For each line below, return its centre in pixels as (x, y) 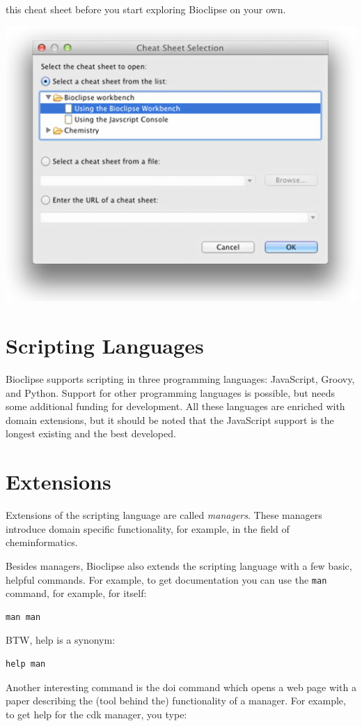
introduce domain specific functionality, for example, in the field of (148, 528)
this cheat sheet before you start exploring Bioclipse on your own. (146, 9)
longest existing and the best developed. (91, 433)
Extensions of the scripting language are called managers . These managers (164, 515)
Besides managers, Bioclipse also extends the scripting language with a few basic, (179, 565)
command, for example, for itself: (76, 593)
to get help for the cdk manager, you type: (96, 714)
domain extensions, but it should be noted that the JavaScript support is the (170, 419)
